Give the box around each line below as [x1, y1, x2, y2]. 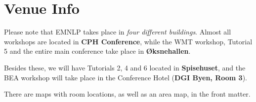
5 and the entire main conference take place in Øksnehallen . [4, 46, 191, 56]
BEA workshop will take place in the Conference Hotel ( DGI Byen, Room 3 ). [4, 72, 247, 82]
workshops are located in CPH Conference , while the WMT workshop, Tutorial [4, 36, 253, 46]
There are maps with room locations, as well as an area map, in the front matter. [4, 89, 251, 99]
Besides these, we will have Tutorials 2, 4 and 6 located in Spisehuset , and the [4, 62, 246, 72]
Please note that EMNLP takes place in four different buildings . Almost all [4, 27, 231, 37]
